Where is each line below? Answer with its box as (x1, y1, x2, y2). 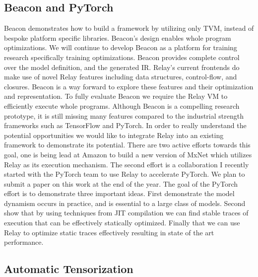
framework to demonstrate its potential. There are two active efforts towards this (4, 139, 251, 150)
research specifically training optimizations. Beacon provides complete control (4, 52, 240, 62)
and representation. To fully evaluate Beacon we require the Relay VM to (4, 91, 228, 101)
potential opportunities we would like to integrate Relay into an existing (4, 130, 224, 140)
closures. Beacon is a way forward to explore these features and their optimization (4, 81, 254, 91)
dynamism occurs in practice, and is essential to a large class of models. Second (4, 198, 246, 208)
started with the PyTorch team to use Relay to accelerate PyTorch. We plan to (4, 169, 245, 179)
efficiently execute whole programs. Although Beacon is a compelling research (4, 100, 240, 111)
